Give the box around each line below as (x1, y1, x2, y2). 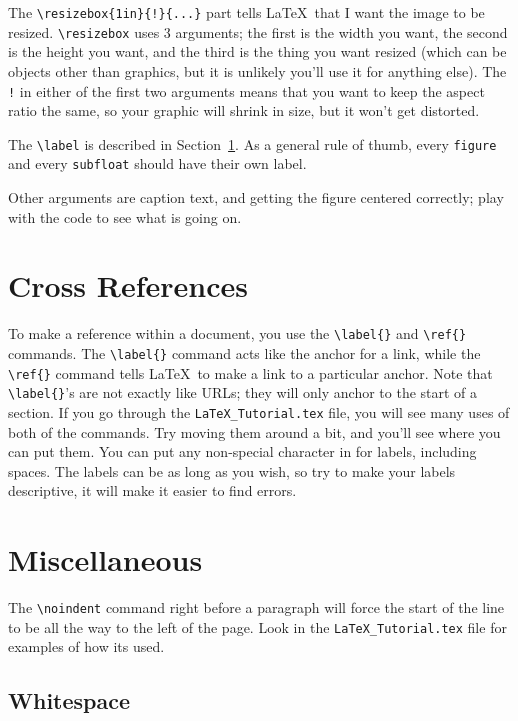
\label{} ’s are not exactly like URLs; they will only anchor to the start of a (8, 382, 478, 403)
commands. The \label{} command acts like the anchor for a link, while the (8, 343, 481, 364)
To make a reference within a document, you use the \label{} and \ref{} (8, 323, 467, 344)
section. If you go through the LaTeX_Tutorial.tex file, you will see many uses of (8, 402, 510, 422)
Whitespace (8, 685, 131, 716)
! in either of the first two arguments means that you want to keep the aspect (8, 80, 485, 101)
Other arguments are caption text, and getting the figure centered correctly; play (8, 187, 504, 208)
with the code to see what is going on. (8, 206, 242, 227)
